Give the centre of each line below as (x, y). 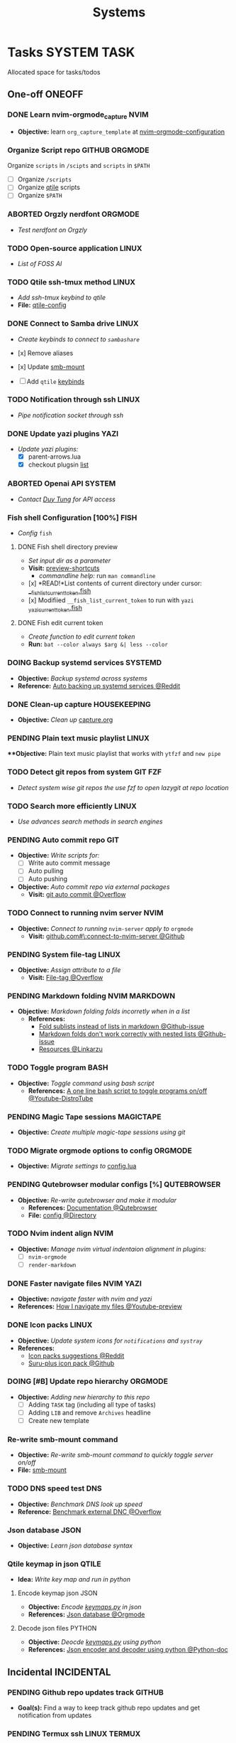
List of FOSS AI (40, 263)
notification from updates (55, 1715)
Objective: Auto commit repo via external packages (94, 887)
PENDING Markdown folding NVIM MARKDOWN (91, 996)
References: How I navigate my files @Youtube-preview (100, 1306)
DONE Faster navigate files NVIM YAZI (74, 1283)
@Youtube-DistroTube (61, 1098)
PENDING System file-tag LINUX (64, 954)
